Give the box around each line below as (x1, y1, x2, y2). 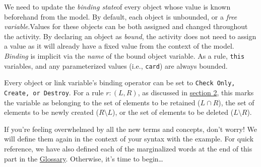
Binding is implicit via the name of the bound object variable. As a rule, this (4, 50, 245, 61)
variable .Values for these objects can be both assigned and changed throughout (4, 21, 248, 32)
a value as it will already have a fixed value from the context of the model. (4, 41, 234, 51)
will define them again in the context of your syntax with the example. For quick (4, 133, 254, 144)
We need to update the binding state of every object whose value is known (4, 2, 231, 12)
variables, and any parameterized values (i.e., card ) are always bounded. (4, 60, 228, 71)
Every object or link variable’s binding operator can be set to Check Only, (4, 77, 235, 88)
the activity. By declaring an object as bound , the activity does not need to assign (4, 31, 256, 41)
